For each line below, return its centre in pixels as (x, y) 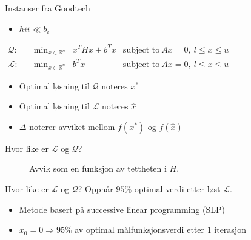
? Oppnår (95, 188)
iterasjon (230, 229)
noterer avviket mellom (72, 126)
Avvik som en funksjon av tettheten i (98, 168)
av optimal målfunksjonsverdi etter (139, 229)
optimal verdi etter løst (177, 188)
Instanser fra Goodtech (48, 8)
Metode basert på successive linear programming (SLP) (122, 209)
